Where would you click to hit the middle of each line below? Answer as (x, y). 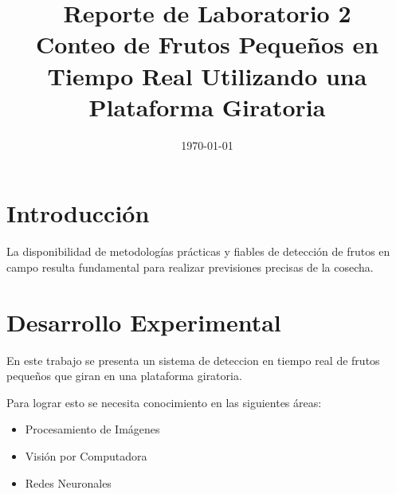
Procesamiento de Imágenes (92, 429)
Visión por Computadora (86, 455)
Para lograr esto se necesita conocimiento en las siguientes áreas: (164, 402)
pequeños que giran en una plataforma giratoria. (124, 376)
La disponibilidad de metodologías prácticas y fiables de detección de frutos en (198, 251)
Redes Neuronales (68, 482)
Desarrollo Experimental (144, 321)
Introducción (78, 213)
